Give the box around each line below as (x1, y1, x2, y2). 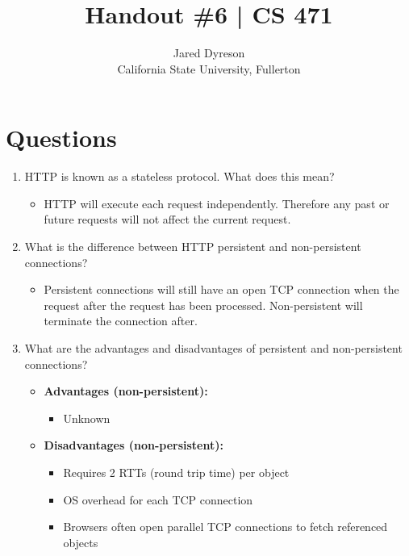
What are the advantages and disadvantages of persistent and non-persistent (24, 340, 403, 356)
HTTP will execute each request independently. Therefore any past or (44, 194, 390, 211)
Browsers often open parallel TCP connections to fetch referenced (63, 518, 388, 535)
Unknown (63, 409, 111, 426)
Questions (6, 121, 117, 154)
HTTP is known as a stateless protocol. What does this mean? (24, 168, 335, 185)
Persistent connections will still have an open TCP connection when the (44, 281, 399, 298)
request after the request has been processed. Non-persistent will (44, 296, 363, 313)
